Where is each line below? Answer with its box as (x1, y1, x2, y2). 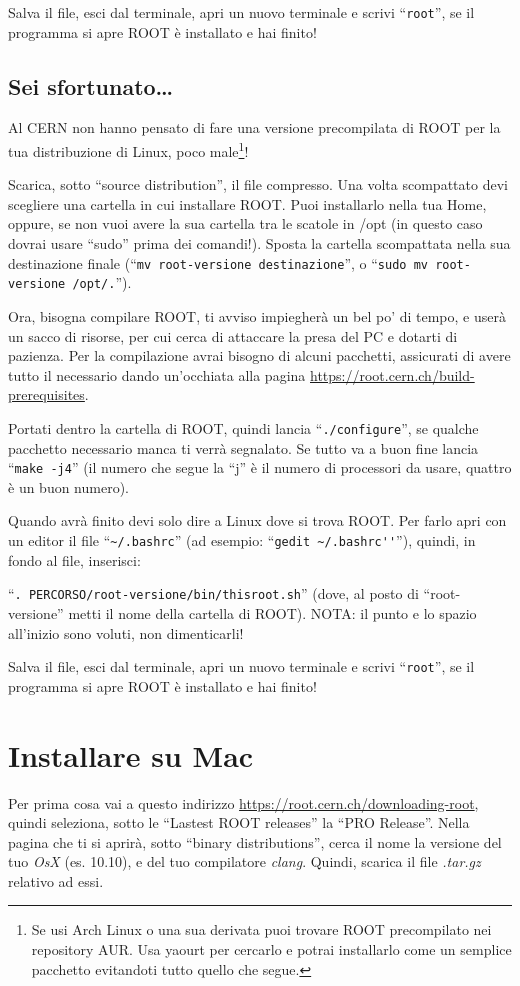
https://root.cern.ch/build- (310, 364, 475, 385)
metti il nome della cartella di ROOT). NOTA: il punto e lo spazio (68, 602, 477, 623)
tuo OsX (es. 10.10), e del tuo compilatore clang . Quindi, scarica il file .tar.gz (8, 851, 481, 872)
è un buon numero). (8, 476, 130, 497)
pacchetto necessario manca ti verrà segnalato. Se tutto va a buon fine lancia (8, 437, 479, 458)
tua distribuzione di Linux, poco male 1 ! (8, 138, 249, 161)
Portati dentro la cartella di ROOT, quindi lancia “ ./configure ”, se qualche (8, 417, 479, 438)
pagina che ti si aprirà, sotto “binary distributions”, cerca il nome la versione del (8, 831, 502, 852)
